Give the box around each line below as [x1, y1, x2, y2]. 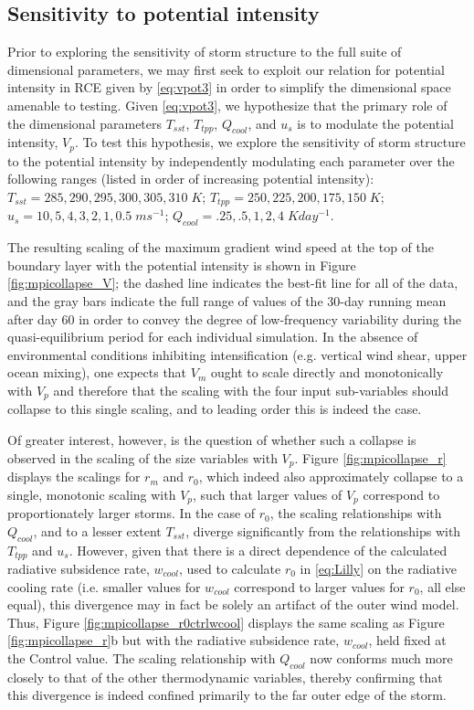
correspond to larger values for [234, 577, 405, 596]
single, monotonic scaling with [7, 484, 176, 503]
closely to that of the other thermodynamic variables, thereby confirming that [7, 667, 443, 686]
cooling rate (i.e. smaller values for [7, 577, 201, 596]
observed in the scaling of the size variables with [7, 448, 278, 467]
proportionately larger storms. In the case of [7, 503, 256, 523]
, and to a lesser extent [33, 521, 162, 540]
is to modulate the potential [297, 113, 454, 132]
